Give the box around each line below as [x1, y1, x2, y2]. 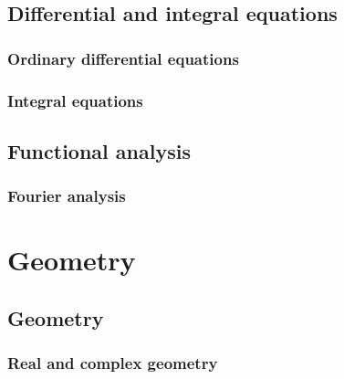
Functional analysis [7, 136, 191, 164]
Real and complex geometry [7, 352, 218, 374]
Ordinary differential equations [7, 47, 239, 69]
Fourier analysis [7, 184, 126, 207]
